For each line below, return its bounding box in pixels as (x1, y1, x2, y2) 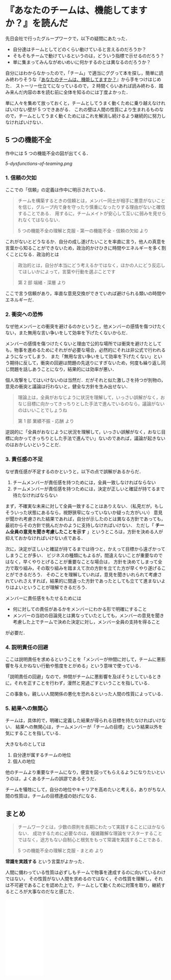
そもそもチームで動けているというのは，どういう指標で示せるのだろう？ (12, 52, 165, 59)
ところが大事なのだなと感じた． (9, 888, 77, 895)
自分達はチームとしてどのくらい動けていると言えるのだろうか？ (12, 46, 146, 52)
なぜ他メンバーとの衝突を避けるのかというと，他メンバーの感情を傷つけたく (5, 323, 166, 330)
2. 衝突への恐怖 (5, 311, 43, 318)
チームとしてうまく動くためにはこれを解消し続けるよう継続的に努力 (18, 113, 162, 119)
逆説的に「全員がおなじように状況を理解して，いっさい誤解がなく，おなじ (5, 429, 162, 435)
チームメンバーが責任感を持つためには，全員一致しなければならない (12, 479, 156, 485)
